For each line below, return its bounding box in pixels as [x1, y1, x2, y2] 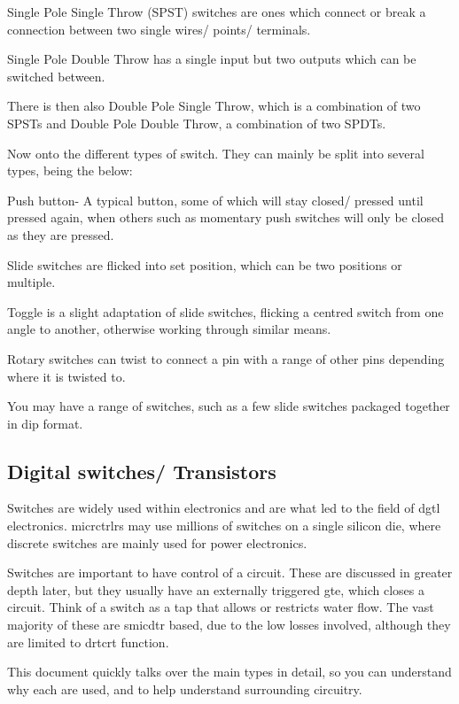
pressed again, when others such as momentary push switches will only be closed [7, 208, 445, 227]
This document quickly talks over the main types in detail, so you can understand [7, 662, 452, 681]
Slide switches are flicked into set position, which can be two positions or [7, 255, 402, 274]
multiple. [7, 273, 56, 291]
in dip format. [7, 414, 83, 432]
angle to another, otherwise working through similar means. [7, 320, 331, 338]
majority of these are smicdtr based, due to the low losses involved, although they [7, 615, 451, 634]
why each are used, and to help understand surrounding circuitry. [7, 679, 362, 698]
